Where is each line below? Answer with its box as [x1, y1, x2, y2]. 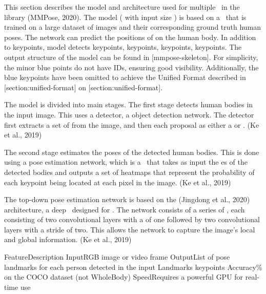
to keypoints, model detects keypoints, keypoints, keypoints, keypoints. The [4, 42, 242, 52]
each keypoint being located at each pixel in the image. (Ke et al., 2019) [4, 177, 231, 187]
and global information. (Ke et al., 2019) [4, 234, 132, 245]
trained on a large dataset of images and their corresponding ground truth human [4, 22, 261, 32]
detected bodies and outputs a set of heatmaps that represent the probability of [4, 166, 255, 177]
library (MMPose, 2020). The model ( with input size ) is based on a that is [4, 11, 247, 22]
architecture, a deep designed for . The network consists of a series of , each [4, 204, 245, 214]
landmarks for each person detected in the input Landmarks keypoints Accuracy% [4, 261, 262, 272]
